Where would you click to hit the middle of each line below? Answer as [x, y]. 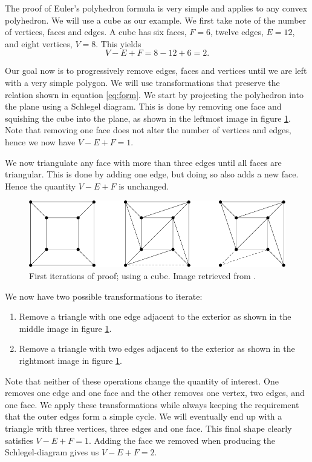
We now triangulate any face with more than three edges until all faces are [143, 162]
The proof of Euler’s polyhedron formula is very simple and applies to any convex [156, 8]
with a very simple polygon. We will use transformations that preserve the [142, 82]
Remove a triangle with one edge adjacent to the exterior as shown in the [155, 316]
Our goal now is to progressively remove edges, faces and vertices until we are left [156, 71]
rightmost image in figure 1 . [70, 361]
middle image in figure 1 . [65, 328]
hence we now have [40, 141]
